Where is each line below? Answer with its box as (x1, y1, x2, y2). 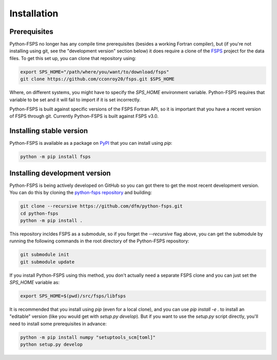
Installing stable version (9, 126, 88, 136)
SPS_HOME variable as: (9, 279, 60, 286)
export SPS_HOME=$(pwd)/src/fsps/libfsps (20, 293, 126, 299)
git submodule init (20, 252, 69, 258)
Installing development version (9, 168, 111, 177)
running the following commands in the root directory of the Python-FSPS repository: (9, 238, 189, 244)
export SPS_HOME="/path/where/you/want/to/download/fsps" (20, 69, 169, 74)
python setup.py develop (20, 342, 83, 348)
